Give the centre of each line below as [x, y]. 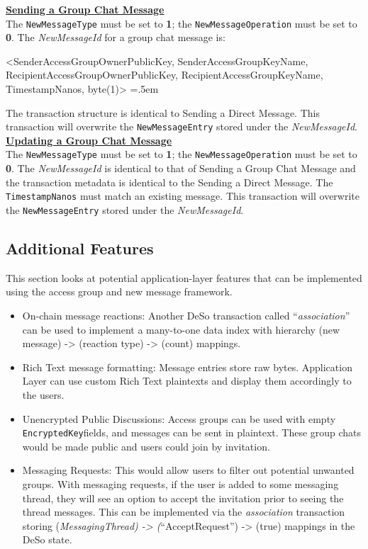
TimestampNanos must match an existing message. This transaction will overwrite [183, 196]
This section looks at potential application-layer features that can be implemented [184, 277]
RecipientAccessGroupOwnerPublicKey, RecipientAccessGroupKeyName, [165, 75]
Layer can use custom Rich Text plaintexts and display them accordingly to [187, 381]
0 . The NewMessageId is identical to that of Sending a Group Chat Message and [181, 168]
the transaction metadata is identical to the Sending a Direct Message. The [169, 182]
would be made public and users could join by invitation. [146, 446]
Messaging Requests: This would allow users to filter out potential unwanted [188, 470]
